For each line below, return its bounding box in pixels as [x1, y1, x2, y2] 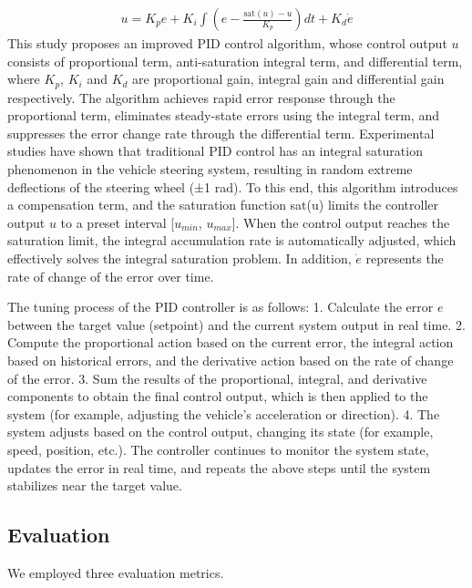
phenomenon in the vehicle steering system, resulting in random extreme [7, 160, 413, 179]
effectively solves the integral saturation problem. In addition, [7, 249, 352, 268]
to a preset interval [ [60, 212, 175, 232]
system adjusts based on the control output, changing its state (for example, [7, 422, 434, 441]
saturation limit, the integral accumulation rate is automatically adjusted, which [7, 231, 457, 250]
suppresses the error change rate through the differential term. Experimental [7, 123, 435, 142]
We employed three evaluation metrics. [7, 562, 224, 582]
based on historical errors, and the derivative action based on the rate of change [7, 350, 454, 369]
